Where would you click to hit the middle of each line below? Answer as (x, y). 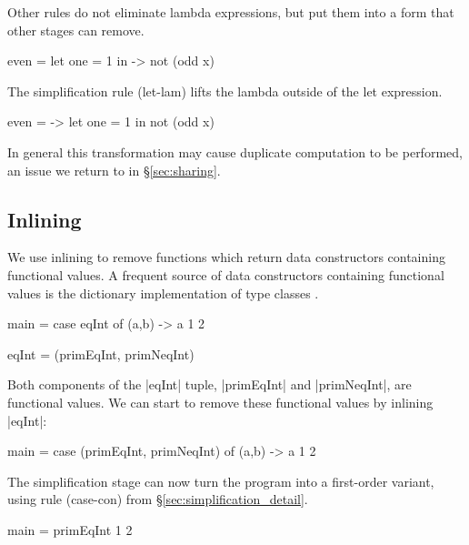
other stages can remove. (76, 30)
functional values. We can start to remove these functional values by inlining (220, 402)
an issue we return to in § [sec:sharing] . (114, 170)
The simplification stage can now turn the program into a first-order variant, (221, 481)
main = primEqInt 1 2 (70, 529)
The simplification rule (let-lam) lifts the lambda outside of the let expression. (225, 91)
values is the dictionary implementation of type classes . (163, 293)
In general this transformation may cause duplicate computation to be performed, (235, 151)
